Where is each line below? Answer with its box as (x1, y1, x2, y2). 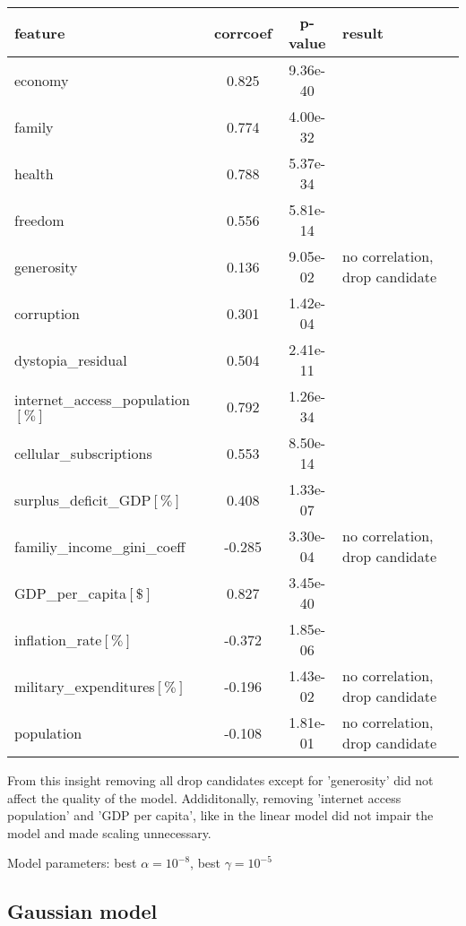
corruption (14, 302, 81, 324)
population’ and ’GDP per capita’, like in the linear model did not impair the (7, 806, 434, 825)
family (14, 116, 54, 137)
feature (14, 22, 65, 43)
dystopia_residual (14, 349, 127, 370)
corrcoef (213, 22, 272, 43)
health (14, 162, 54, 184)
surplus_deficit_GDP (14, 489, 151, 510)
